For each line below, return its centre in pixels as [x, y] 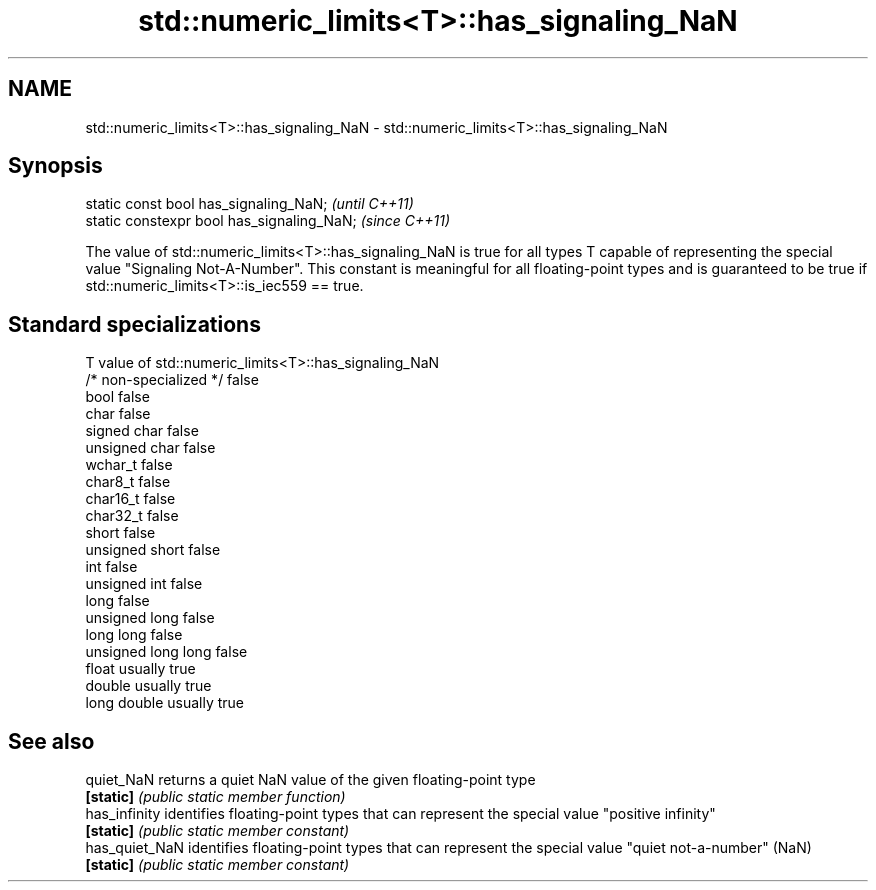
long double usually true [165, 703]
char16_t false [130, 499]
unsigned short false [153, 550]
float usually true [140, 669]
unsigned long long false [166, 652]
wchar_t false [129, 465]
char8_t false [128, 482]
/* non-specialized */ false [172, 380]
